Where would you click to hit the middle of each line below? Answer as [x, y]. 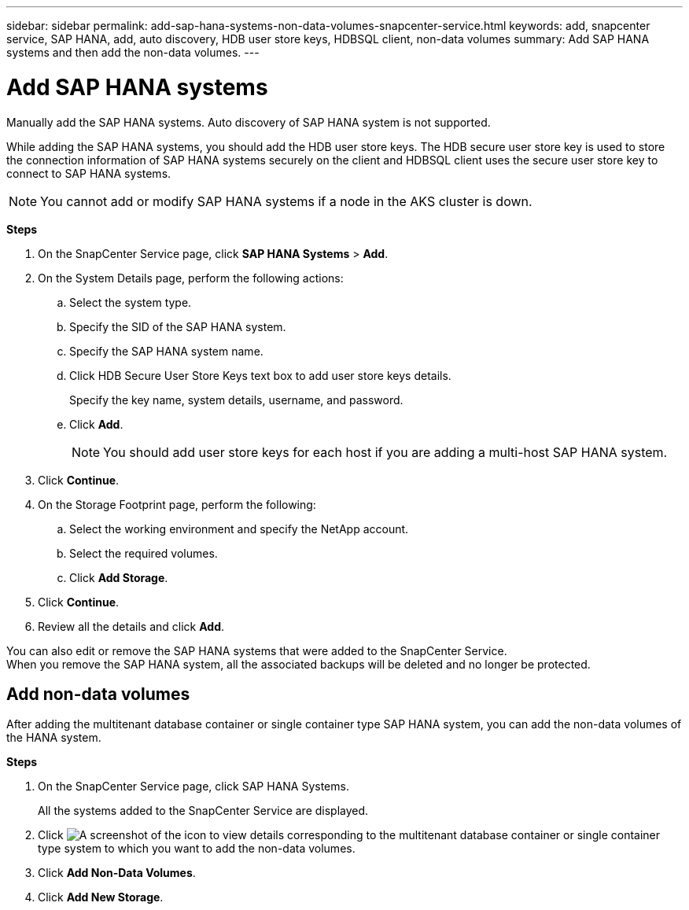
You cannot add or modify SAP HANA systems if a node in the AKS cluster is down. [286, 201]
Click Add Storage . [119, 577]
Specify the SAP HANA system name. [166, 351]
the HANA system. [54, 738]
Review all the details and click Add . [131, 626]
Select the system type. [131, 302]
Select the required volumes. [144, 553]
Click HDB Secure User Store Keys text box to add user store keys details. [260, 375]
